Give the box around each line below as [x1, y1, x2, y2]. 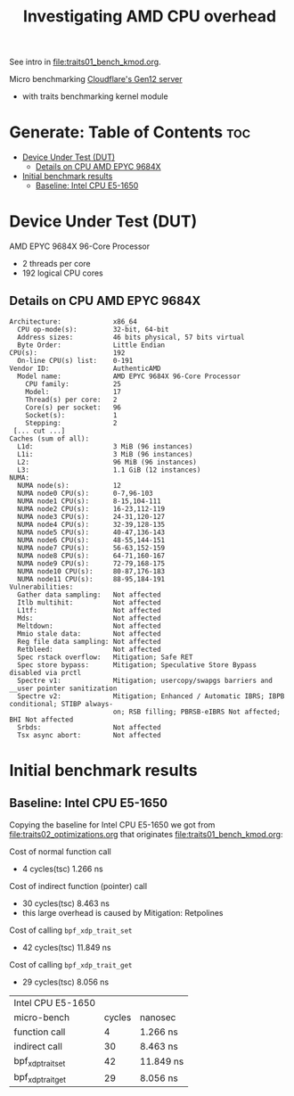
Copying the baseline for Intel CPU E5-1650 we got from [9, 819, 216, 830]
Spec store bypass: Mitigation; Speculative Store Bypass [17, 660, 257, 670]
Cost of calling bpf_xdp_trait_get [9, 959, 133, 969]
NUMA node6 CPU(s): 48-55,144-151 [17, 535, 166, 545]
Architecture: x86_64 [9, 317, 138, 326]
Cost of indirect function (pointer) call [9, 880, 148, 891]
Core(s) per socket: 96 [25, 403, 122, 412]
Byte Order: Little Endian [17, 341, 166, 350]
